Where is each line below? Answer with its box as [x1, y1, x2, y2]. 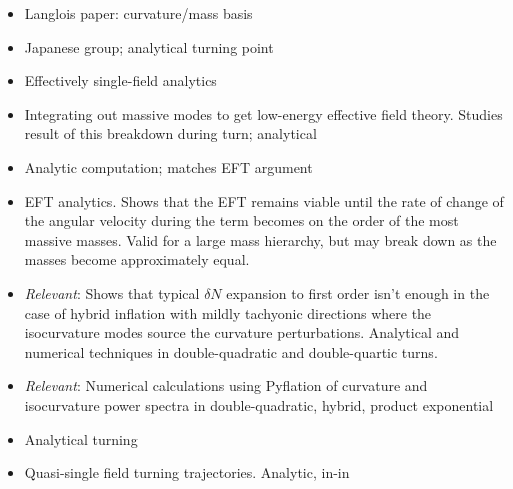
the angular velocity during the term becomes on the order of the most [24, 210, 459, 231]
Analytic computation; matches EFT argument [24, 156, 313, 177]
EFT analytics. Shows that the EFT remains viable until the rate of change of [24, 190, 504, 211]
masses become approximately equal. [24, 249, 250, 270]
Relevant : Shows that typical [24, 282, 200, 303]
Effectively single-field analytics [24, 70, 217, 91]
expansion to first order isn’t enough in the [226, 282, 490, 303]
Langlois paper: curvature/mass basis [24, 3, 253, 23]
